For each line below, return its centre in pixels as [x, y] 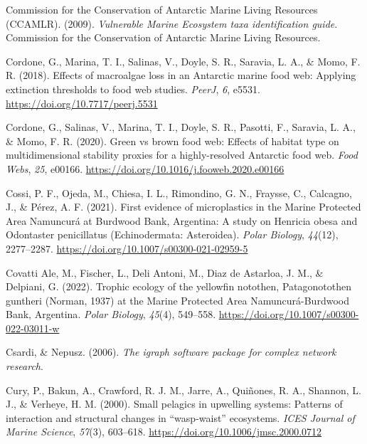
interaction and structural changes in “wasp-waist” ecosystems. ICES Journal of [180, 417]
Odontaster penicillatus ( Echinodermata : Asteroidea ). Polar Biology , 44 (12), [172, 234]
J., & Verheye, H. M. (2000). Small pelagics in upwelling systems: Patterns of [174, 404]
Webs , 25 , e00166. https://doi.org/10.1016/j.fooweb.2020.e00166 [145, 168]
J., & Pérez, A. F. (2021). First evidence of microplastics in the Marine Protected [183, 207]
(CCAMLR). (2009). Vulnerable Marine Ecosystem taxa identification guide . [172, 23]
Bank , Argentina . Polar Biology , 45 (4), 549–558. [111, 314]
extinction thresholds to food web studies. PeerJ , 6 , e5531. [133, 89]
